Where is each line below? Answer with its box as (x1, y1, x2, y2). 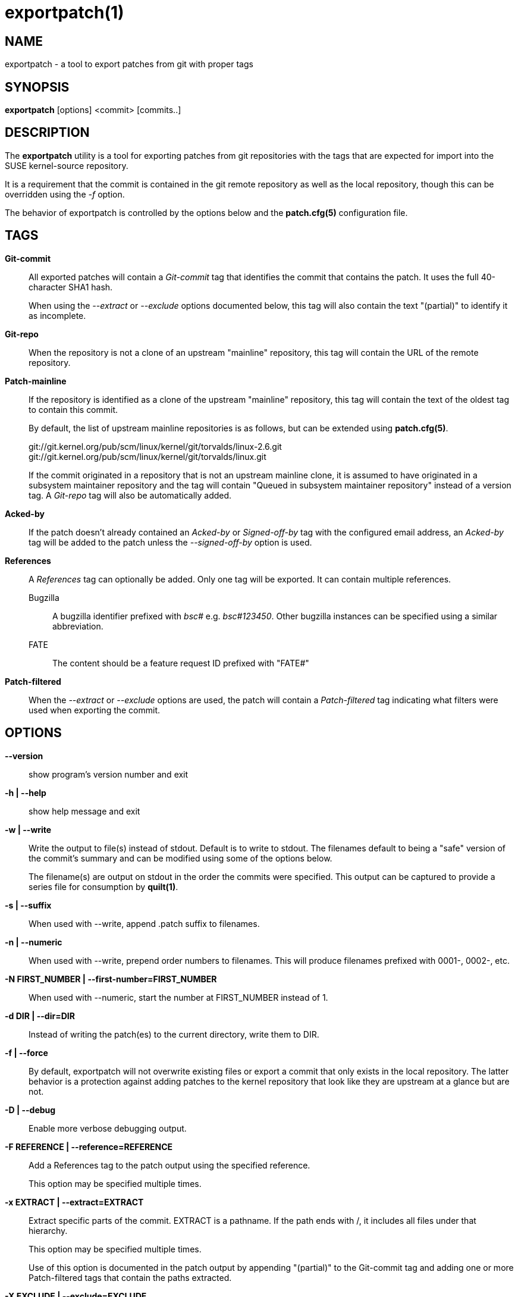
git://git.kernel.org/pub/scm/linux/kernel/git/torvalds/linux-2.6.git (29, 441, 282, 452)
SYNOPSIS (5, 79, 70, 95)
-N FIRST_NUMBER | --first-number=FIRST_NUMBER (5, 973, 217, 984)
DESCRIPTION (5, 125, 90, 140)
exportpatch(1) (5, 2, 124, 23)
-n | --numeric (5, 936, 62, 947)
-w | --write (5, 824, 52, 835)
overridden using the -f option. (5, 189, 125, 199)
